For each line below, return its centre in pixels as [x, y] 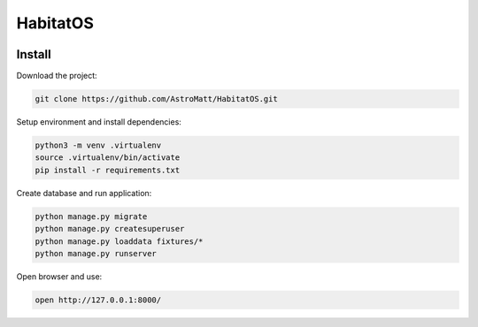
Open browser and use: [59, 276]
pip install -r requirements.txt [108, 170]
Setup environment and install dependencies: [99, 122]
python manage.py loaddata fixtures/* [119, 241]
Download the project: [57, 76]
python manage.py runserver [96, 253]
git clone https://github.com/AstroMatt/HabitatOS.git [156, 99]
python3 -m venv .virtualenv [98, 145]
